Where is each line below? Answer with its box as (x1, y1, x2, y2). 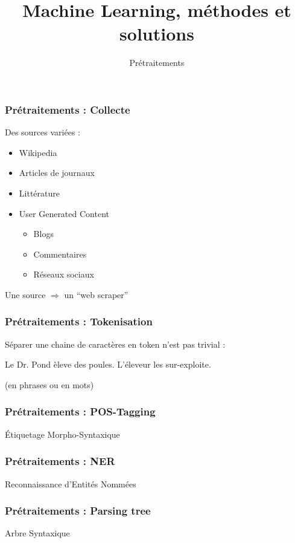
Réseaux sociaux (33, 268, 94, 281)
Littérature (19, 186, 60, 199)
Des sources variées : (5, 126, 80, 138)
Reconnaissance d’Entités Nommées (5, 477, 136, 490)
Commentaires (33, 247, 87, 260)
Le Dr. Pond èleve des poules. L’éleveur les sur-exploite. (5, 358, 211, 371)
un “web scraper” (64, 288, 128, 301)
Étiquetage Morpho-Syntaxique (5, 428, 120, 440)
